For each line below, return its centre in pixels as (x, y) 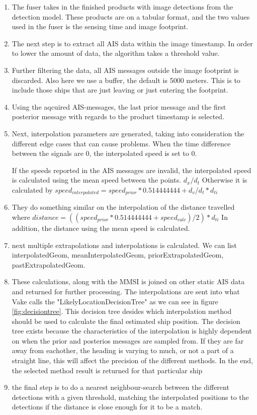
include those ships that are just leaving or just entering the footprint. (120, 90)
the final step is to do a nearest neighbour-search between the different (120, 387)
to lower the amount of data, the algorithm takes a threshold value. (116, 53)
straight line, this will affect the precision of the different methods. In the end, (132, 360)
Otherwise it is (225, 180)
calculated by (32, 189)
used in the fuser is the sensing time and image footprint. (100, 26)
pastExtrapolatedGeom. (49, 264)
